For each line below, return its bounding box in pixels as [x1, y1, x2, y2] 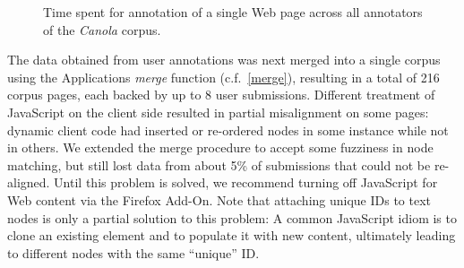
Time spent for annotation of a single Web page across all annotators [43, 3, 423, 21]
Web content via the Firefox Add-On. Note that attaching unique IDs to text [7, 190, 432, 209]
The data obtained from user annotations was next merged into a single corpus [7, 50, 441, 69]
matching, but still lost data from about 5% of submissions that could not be [7, 155, 431, 174]
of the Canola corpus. [43, 20, 161, 39]
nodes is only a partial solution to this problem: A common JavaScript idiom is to [7, 208, 457, 227]
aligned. [7, 173, 50, 192]
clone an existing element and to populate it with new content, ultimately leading [7, 226, 456, 245]
